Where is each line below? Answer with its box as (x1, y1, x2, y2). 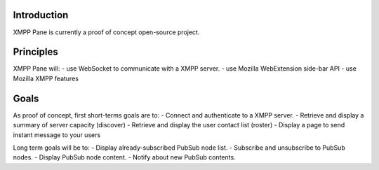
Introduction (13, 9, 69, 21)
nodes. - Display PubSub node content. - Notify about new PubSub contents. (13, 153, 236, 162)
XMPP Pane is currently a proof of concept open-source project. (13, 28, 200, 36)
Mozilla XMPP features (13, 74, 79, 83)
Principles (13, 46, 59, 58)
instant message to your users (13, 130, 101, 139)
